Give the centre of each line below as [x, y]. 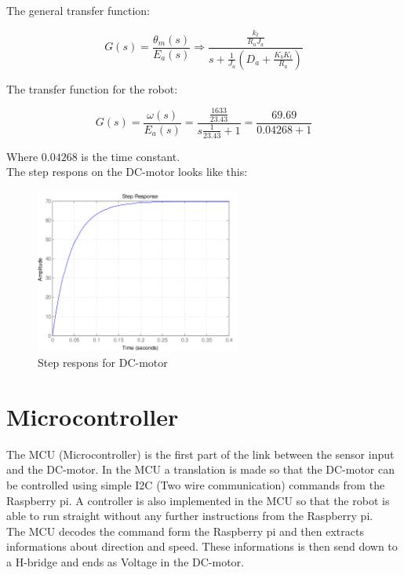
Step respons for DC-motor [103, 363]
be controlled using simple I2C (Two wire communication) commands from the [196, 484]
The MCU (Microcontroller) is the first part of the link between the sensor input [200, 454]
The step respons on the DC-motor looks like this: [127, 172]
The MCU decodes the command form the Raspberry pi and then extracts [185, 531]
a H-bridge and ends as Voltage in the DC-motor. [125, 561]
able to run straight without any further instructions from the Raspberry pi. [190, 516]
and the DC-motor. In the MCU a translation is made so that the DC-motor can [200, 469]
